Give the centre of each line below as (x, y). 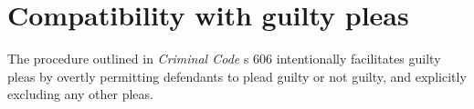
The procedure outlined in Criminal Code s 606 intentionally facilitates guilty (224, 59)
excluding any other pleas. (80, 94)
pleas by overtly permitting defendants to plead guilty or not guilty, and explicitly (237, 76)
